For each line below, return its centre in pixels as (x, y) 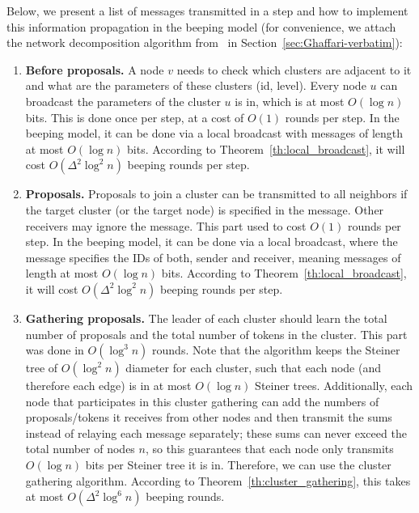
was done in (55, 350)
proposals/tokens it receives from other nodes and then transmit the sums (209, 417)
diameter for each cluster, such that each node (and (253, 368)
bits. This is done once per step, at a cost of (135, 117)
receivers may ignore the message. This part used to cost (166, 225)
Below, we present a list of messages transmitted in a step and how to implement (207, 11)
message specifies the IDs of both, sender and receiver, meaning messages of (213, 257)
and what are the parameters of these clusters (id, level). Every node (196, 85)
